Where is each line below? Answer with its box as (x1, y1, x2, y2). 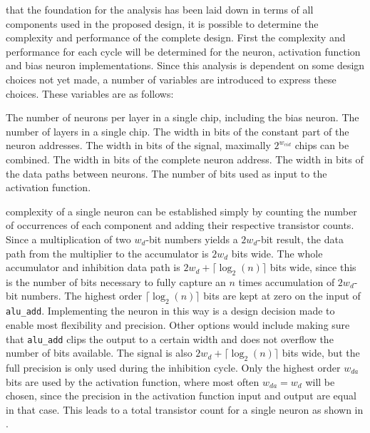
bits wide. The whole (231, 245, 323, 260)
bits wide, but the (282, 345, 360, 360)
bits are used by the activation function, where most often (6, 374, 259, 389)
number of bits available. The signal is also (6, 345, 192, 360)
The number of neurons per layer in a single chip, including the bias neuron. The (6, 110, 359, 125)
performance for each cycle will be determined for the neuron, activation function (6, 44, 361, 58)
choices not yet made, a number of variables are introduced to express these (6, 71, 336, 86)
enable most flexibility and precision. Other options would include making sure (6, 317, 350, 332)
